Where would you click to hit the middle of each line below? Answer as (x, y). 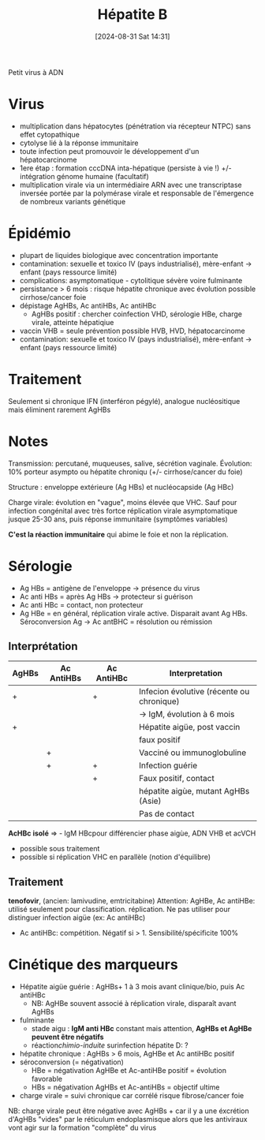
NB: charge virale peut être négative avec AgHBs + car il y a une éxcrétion (129, 1111)
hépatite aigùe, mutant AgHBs (194, 791)
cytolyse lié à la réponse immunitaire (79, 143)
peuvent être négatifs (67, 1037)
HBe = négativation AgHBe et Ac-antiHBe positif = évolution (129, 1071)
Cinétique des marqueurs (93, 965)
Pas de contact (167, 814)
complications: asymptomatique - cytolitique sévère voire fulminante (131, 280)
